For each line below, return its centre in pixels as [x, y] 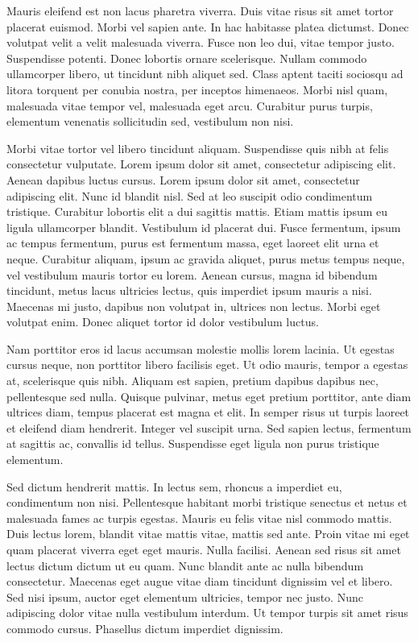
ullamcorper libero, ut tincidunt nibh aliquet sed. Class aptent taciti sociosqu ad [205, 74]
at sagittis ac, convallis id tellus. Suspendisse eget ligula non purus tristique [193, 443]
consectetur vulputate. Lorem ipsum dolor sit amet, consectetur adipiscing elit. [201, 164]
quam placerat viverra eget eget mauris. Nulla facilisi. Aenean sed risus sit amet [204, 549]
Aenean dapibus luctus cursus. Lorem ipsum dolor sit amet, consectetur [183, 179]
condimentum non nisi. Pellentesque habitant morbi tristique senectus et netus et [207, 502]
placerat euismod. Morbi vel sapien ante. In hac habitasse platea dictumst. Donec [208, 26]
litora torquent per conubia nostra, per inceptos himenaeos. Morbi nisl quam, [197, 89]
